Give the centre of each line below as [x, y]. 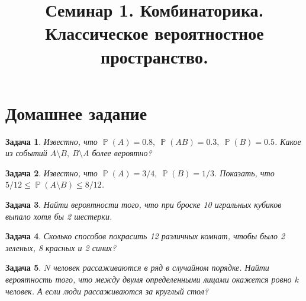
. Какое [288, 141]
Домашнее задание [76, 113]
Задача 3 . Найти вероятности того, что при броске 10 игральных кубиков [144, 205]
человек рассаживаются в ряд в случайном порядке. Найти [161, 267]
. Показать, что [244, 172]
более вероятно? [122, 153]
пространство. [154, 56]
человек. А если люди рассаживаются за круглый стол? [107, 291]
